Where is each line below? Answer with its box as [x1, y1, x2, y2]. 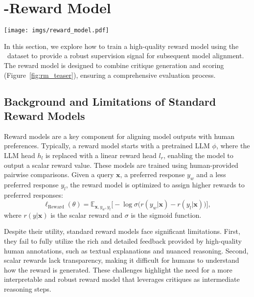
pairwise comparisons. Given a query [4, 169, 114, 180]
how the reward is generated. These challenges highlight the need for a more [4, 264, 232, 274]
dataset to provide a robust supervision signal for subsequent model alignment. [7, 50, 244, 61]
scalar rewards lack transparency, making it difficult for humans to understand [4, 255, 239, 265]
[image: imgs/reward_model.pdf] [4, 27, 109, 34]
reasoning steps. [4, 283, 51, 294]
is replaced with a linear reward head [45, 150, 157, 160]
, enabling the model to [163, 150, 233, 160]
